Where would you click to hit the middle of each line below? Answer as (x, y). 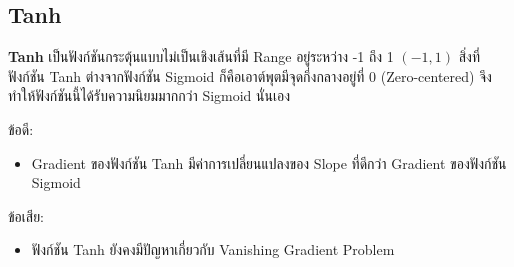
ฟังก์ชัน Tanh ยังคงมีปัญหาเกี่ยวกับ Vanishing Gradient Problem (213, 249)
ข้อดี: (21, 128)
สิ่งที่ (469, 56)
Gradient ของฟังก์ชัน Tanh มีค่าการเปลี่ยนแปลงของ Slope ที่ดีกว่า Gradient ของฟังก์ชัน (269, 162)
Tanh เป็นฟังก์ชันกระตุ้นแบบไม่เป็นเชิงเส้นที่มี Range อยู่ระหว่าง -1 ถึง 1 (201, 56)
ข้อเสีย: (26, 215)
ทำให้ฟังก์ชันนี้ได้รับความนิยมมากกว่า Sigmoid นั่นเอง (149, 95)
